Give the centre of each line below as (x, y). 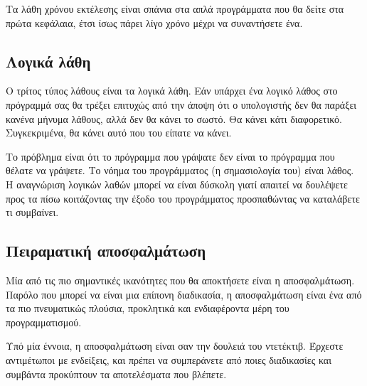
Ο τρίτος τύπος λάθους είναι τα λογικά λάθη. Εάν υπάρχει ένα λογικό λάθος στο (172, 91)
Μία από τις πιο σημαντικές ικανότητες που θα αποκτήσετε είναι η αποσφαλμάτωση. (180, 280)
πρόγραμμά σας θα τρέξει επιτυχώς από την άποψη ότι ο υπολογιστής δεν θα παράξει (181, 104)
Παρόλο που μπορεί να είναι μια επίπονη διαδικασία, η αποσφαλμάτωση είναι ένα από (184, 294)
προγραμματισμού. (44, 322)
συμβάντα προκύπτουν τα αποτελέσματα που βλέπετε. (116, 374)
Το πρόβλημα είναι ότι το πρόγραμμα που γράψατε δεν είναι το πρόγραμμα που (170, 156)
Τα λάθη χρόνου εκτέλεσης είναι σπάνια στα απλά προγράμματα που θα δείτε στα (175, 9)
